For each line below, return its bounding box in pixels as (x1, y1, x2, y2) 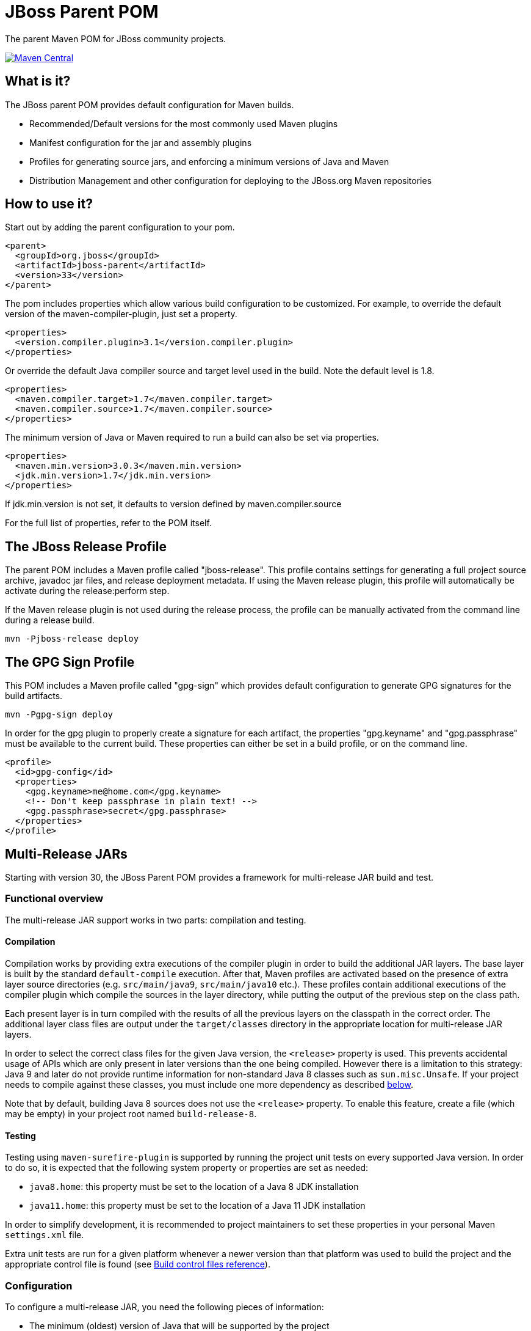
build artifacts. (5, 691, 63, 702)
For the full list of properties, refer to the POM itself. (5, 518, 212, 529)
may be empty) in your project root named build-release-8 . (5, 1108, 257, 1119)
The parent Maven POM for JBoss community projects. (5, 33, 226, 44)
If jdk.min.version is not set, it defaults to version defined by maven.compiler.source (5, 499, 342, 510)
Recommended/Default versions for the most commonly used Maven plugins (29, 118, 338, 129)
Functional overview (5, 892, 104, 905)
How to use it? (5, 196, 93, 212)
